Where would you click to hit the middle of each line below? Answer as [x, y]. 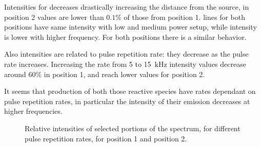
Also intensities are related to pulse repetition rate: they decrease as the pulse [126, 54]
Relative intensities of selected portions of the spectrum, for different [133, 128]
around [15, 74]
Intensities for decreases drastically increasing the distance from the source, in [127, 7]
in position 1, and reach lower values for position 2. [124, 74]
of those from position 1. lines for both [184, 17]
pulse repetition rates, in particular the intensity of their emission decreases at [127, 101]
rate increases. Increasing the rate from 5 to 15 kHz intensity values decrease [125, 64]
